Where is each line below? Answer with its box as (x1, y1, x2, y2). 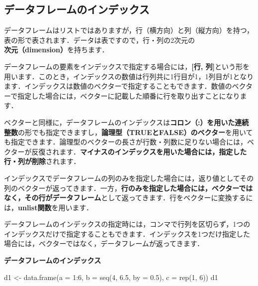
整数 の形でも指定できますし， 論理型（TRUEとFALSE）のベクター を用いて (4, 127, 253, 137)
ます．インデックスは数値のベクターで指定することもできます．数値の (4, 81, 232, 91)
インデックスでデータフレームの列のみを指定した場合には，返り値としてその (4, 172, 254, 183)
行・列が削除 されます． (4, 156, 81, 166)
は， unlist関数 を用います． (4, 202, 93, 212)
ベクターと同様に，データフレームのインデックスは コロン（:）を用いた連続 (4, 117, 249, 127)
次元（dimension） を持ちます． (4, 44, 109, 55)
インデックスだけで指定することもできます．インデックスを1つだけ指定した (4, 228, 251, 239)
